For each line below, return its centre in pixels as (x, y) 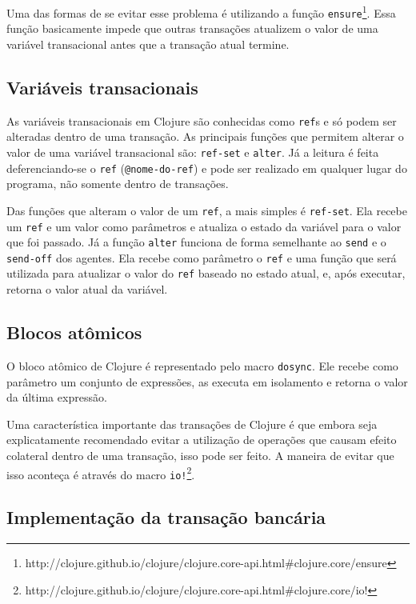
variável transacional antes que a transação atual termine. (148, 44)
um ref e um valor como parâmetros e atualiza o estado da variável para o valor (204, 226)
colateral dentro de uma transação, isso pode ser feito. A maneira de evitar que (200, 455)
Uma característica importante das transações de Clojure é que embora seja (192, 424)
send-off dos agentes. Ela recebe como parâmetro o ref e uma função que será (202, 257)
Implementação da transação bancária (166, 517)
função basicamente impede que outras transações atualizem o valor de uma (192, 28)
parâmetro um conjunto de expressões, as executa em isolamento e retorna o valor (207, 381)
